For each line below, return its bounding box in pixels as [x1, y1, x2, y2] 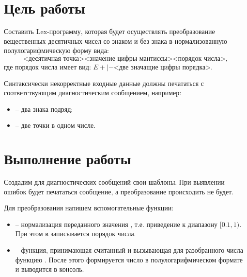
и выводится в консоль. [15, 264, 84, 274]
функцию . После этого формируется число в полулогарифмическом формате [15, 254, 243, 264]
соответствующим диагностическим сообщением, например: [4, 87, 182, 98]
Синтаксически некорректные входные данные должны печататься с [4, 78, 204, 88]
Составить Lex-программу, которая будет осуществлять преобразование [4, 26, 215, 36]
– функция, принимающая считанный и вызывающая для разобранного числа [15, 244, 243, 255]
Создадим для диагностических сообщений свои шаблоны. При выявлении [4, 177, 225, 187]
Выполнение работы [4, 149, 131, 169]
